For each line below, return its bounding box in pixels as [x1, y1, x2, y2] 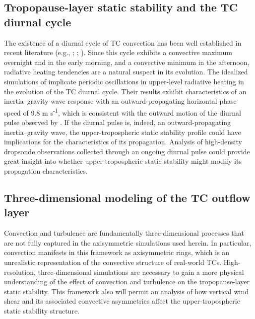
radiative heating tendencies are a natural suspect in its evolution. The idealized [4, 66, 248, 77]
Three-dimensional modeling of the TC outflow [4, 190, 251, 205]
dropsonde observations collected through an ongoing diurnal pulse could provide [4, 146, 250, 156]
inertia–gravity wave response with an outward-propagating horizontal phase [4, 96, 237, 106]
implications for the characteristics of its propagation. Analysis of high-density [4, 136, 242, 147]
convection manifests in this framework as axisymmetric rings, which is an [4, 247, 230, 257]
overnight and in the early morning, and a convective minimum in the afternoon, [4, 57, 250, 67]
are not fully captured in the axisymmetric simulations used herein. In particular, [4, 237, 252, 248]
